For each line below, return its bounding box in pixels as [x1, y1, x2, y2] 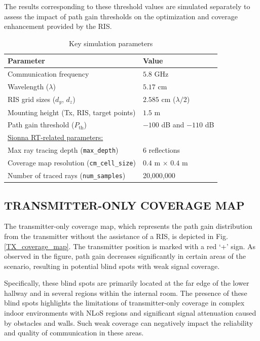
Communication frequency [8, 69, 89, 79]
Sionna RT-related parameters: [8, 132, 103, 143]
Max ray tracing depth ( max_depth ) [8, 145, 119, 155]
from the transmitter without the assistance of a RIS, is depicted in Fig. [4, 230, 228, 241]
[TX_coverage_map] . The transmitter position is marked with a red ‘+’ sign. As [4, 241, 256, 251]
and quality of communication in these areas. [4, 327, 144, 338]
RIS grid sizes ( [8, 93, 56, 104]
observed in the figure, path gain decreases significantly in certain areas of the [4, 251, 246, 261]
